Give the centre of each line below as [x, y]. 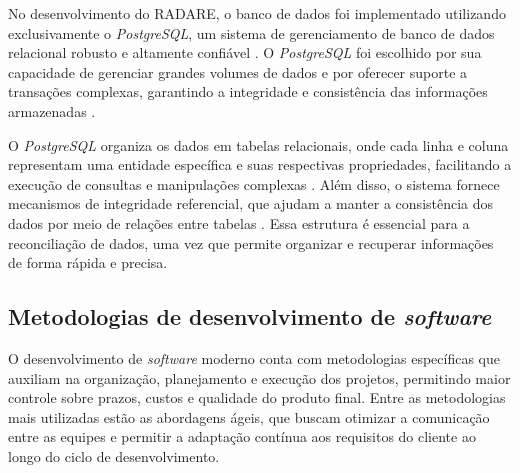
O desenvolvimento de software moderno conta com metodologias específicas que [254, 357]
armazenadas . [52, 110]
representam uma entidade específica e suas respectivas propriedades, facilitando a [260, 164]
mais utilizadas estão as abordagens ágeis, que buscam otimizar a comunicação [249, 416]
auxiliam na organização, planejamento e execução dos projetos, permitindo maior [259, 377]
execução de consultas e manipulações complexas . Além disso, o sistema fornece [254, 183]
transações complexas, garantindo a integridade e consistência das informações [248, 91]
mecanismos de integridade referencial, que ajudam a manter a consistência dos [251, 203]
